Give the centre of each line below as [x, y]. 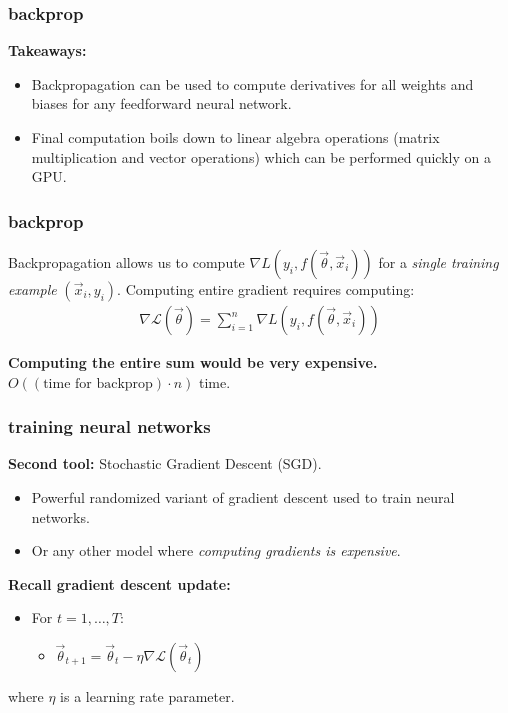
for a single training [438, 262]
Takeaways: [47, 50]
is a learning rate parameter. [147, 696]
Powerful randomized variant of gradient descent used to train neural [243, 497]
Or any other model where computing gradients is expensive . [216, 550]
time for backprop [98, 383]
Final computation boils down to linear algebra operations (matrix [235, 137]
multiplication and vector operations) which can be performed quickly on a [261, 156]
